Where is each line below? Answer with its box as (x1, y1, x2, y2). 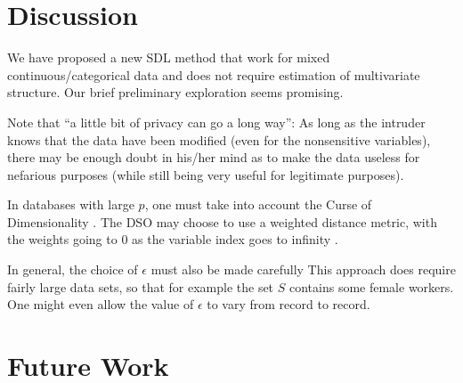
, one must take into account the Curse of (144, 195, 372, 214)
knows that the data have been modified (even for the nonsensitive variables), (7, 130, 431, 149)
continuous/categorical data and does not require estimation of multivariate (7, 65, 420, 84)
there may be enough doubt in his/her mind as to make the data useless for (7, 148, 420, 167)
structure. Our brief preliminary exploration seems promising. (7, 83, 344, 102)
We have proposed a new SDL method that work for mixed (7, 48, 330, 67)
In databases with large (7, 195, 134, 214)
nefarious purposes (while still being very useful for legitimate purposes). (7, 165, 404, 183)
